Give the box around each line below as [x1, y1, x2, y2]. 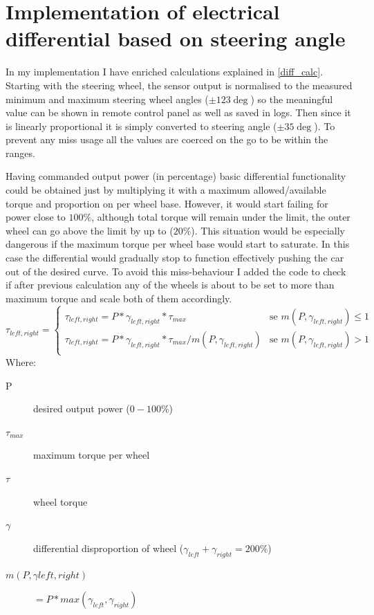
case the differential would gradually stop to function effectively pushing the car [6, 250, 344, 265]
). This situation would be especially [191, 223, 346, 237]
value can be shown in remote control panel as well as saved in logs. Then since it [6, 105, 351, 120]
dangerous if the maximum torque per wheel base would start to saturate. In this [6, 237, 350, 251]
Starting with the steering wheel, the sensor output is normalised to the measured [6, 77, 353, 92]
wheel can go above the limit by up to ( [6, 223, 174, 237]
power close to [6, 210, 66, 224]
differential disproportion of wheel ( [33, 540, 184, 555]
